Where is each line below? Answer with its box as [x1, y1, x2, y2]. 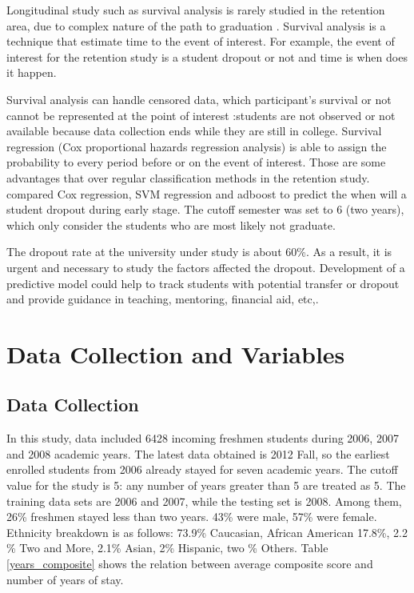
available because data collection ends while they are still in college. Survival [6, 122, 382, 139]
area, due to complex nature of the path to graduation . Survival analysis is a [6, 17, 386, 34]
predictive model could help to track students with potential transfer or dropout [6, 274, 400, 291]
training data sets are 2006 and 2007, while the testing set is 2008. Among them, [6, 492, 402, 509]
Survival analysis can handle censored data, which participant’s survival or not [6, 90, 392, 107]
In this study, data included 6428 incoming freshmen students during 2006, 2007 [6, 430, 399, 447]
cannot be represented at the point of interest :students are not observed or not [6, 106, 396, 123]
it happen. [6, 64, 57, 81]
